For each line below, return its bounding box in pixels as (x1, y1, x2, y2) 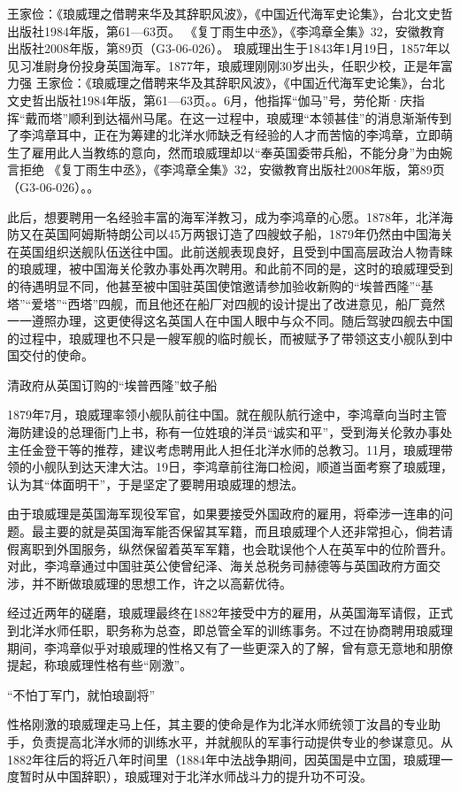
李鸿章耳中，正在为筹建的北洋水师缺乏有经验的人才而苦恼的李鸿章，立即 (19, 126, 441, 144)
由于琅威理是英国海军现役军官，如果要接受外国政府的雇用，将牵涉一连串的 (7, 504, 441, 523)
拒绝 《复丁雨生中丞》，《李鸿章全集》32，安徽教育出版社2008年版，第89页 (19, 160, 445, 179)
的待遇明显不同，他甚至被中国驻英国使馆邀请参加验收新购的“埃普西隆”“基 (7, 276, 433, 295)
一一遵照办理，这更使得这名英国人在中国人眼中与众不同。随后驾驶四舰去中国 (7, 311, 453, 330)
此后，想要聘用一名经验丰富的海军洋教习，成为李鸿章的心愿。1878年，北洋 (7, 207, 441, 226)
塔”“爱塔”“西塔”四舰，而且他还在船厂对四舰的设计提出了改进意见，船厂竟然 (7, 294, 446, 312)
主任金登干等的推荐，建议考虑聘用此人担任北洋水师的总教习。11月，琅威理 (7, 440, 441, 458)
